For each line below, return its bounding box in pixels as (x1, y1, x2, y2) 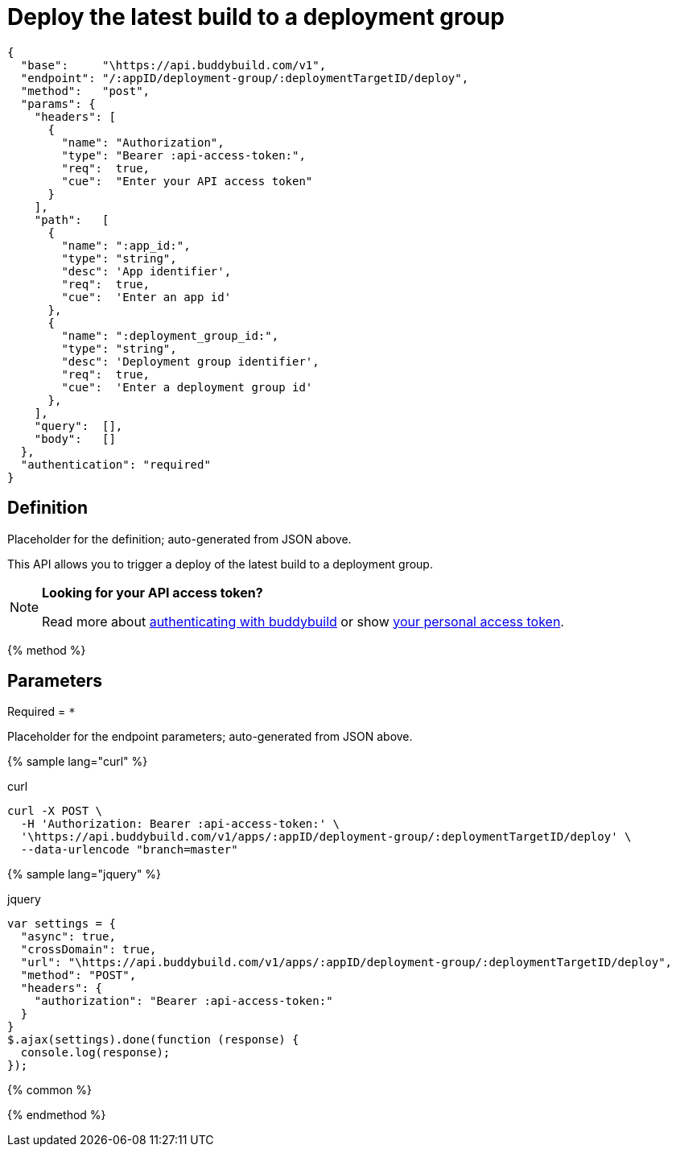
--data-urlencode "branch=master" (20, 843, 238, 857)
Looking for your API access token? (42, 584, 263, 601)
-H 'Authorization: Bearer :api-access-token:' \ (20, 817, 340, 831)
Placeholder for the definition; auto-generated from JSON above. (7, 531, 352, 546)
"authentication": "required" (20, 457, 211, 471)
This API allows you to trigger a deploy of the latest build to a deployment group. (7, 556, 433, 571)
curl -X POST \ (7, 804, 103, 818)
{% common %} (7, 1083, 92, 1097)
